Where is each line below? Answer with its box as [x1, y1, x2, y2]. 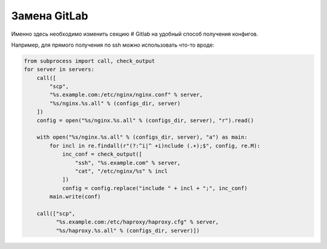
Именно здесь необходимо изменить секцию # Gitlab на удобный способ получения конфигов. [11, 30, 259, 38]
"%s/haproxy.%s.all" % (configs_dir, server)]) [55, 227, 200, 234]
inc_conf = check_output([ [62, 151, 142, 158]
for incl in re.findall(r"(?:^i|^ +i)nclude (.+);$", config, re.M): [49, 142, 260, 149]
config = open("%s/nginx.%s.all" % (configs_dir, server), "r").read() [36, 117, 254, 124]
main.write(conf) [49, 193, 101, 200]
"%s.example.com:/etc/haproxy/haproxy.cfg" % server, [55, 219, 219, 225]
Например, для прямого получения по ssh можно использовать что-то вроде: [11, 41, 214, 48]
